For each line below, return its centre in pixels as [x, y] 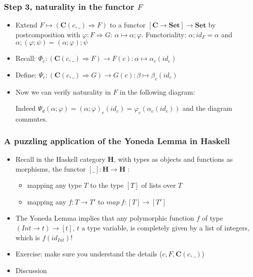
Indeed [25, 108]
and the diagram [207, 108]
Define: [26, 75]
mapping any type [54, 185]
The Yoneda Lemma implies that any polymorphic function [105, 218]
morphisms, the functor [51, 168]
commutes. [31, 119]
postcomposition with [48, 34]
